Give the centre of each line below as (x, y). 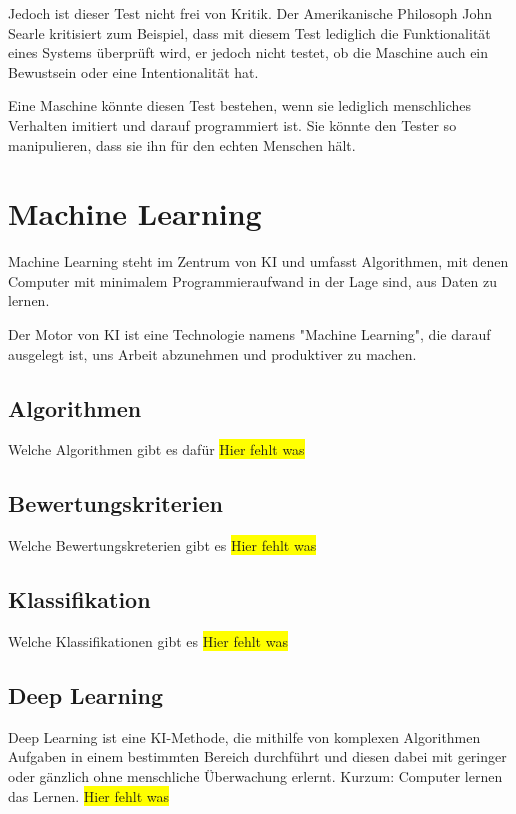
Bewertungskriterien (115, 503)
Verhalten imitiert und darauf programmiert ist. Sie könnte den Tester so (232, 124)
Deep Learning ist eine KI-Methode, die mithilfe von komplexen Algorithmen (244, 736)
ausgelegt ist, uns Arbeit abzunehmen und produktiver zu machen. (212, 353)
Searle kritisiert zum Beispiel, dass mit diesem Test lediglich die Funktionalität (249, 32)
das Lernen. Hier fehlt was (89, 795)
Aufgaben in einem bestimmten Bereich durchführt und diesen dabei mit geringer (257, 756)
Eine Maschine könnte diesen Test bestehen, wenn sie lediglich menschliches (240, 105)
